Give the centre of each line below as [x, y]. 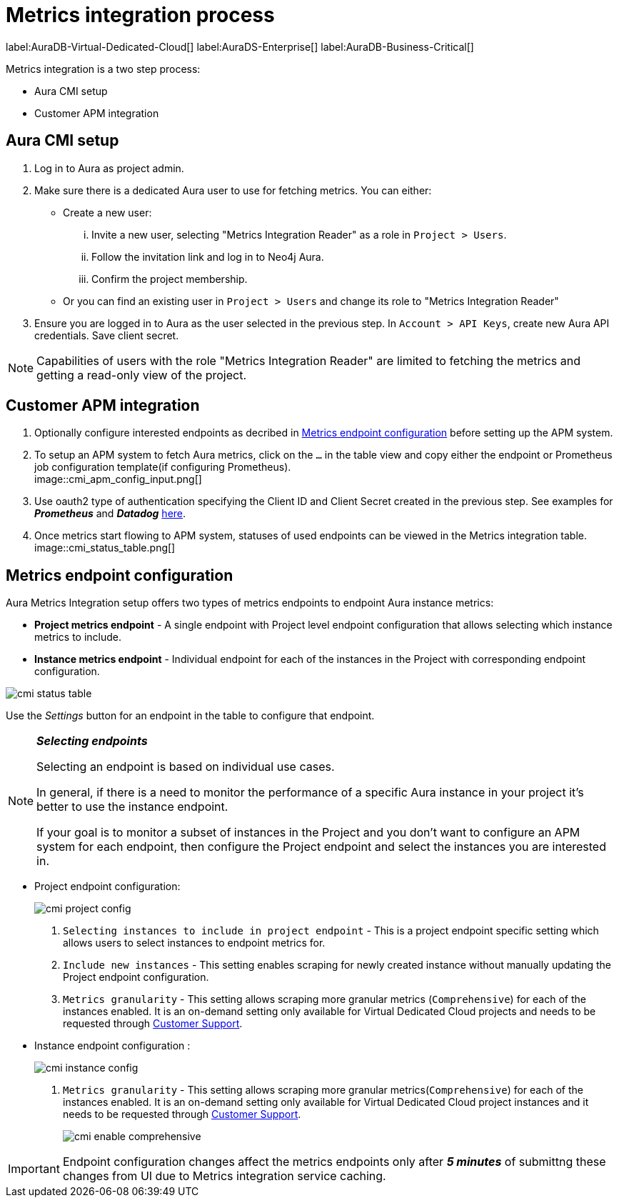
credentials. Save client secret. [107, 335]
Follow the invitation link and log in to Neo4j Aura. [208, 256]
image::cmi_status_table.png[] [105, 548]
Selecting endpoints [92, 741]
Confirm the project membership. [170, 279]
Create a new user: [107, 212]
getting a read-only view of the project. [142, 375]
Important [34, 1169]
